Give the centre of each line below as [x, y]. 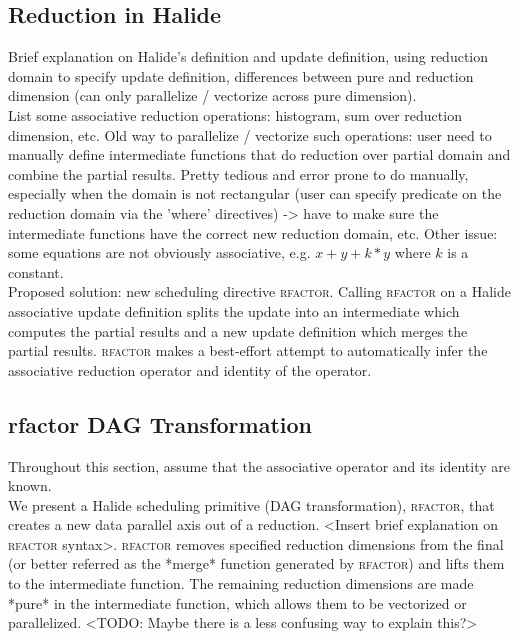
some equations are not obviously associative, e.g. [159, 252]
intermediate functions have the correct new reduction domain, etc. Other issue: [253, 232]
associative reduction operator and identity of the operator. [190, 369]
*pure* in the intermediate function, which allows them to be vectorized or [237, 602]
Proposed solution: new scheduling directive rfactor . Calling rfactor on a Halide [260, 291]
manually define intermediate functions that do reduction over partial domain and [259, 154]
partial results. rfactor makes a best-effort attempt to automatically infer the [248, 350]
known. [30, 485]
